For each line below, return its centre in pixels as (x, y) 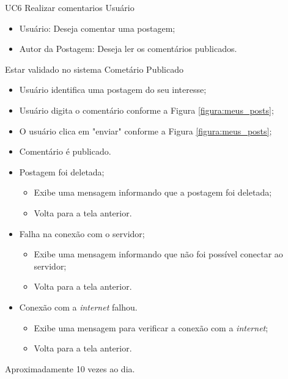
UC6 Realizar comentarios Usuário (70, 7)
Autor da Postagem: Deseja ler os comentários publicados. (128, 49)
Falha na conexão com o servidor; (82, 233)
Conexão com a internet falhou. (78, 307)
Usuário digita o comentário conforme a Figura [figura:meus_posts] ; (146, 110)
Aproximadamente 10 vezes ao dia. (70, 368)
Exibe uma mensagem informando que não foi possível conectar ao (158, 254)
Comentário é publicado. (65, 151)
